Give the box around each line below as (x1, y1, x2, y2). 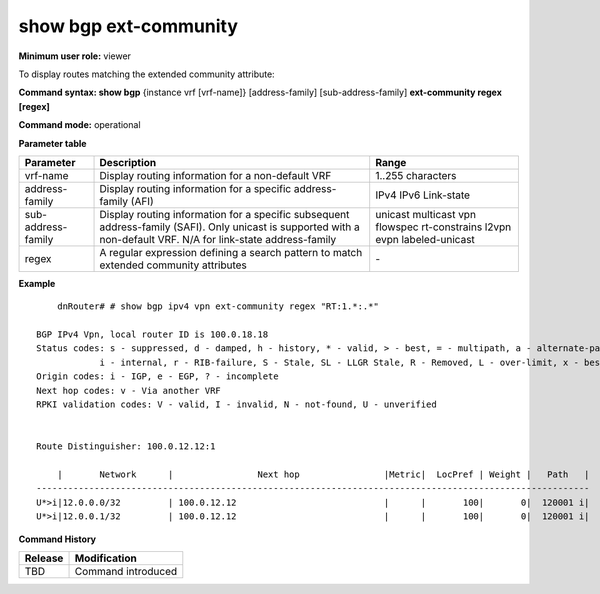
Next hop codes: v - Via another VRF (36, 385, 222, 396)
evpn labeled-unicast (375, 232, 475, 246)
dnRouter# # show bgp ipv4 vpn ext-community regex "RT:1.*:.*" (56, 301, 379, 312)
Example (18, 277, 56, 289)
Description (99, 155, 157, 169)
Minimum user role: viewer (18, 50, 132, 62)
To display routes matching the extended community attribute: (18, 68, 275, 80)
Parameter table (18, 137, 87, 149)
